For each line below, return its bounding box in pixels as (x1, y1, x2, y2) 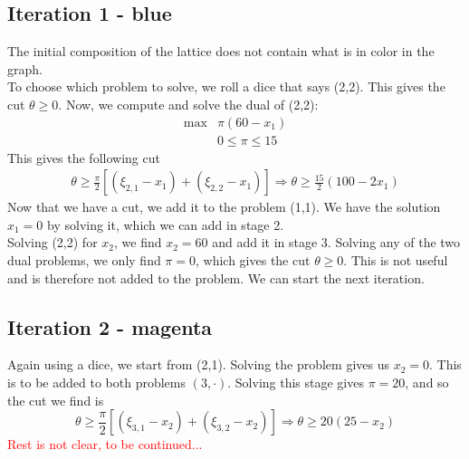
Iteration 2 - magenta (7, 312, 213, 340)
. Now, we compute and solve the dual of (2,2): (58, 94, 319, 113)
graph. (7, 59, 43, 78)
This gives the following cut (7, 148, 160, 167)
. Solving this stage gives (227, 373, 364, 392)
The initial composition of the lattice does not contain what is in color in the (7, 42, 435, 61)
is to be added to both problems (7, 373, 186, 392)
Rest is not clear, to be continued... (7, 435, 203, 454)
